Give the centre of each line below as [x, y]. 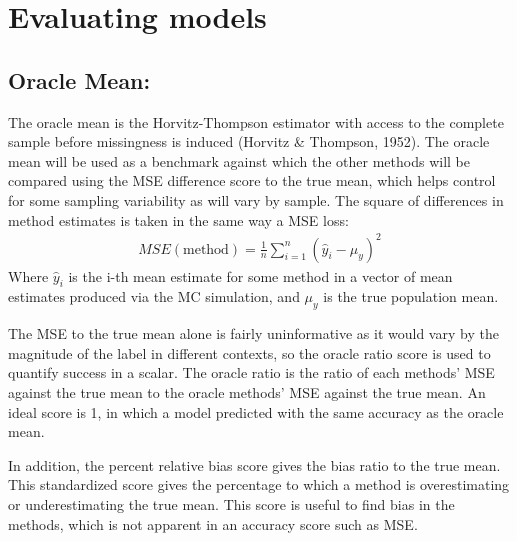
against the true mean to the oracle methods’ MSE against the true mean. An [247, 392]
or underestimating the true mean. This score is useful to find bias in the [231, 504]
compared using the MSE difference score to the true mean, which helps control [252, 180]
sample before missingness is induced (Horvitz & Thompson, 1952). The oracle [249, 141]
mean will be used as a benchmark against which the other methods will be [239, 160]
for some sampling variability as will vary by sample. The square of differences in [256, 199]
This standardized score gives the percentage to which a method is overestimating [259, 484]
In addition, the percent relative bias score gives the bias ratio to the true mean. [254, 464]
